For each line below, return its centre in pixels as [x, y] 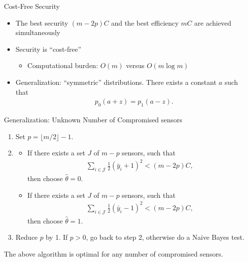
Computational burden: [63, 65]
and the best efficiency [145, 22]
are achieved [213, 22]
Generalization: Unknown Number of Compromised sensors [93, 119]
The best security [42, 22]
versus [135, 65]
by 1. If [57, 237]
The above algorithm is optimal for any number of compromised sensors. [114, 253]
